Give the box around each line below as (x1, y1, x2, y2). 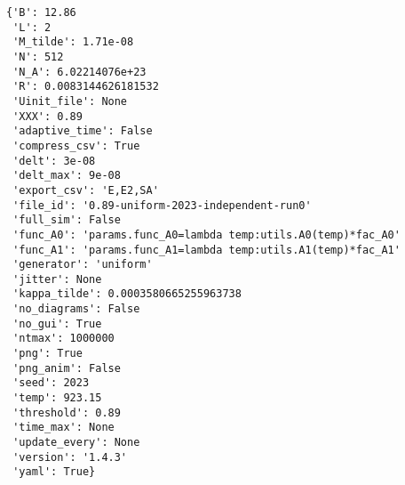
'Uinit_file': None (12, 94, 128, 108)
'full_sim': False (12, 214, 121, 227)
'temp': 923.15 (12, 392, 102, 405)
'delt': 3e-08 (12, 154, 96, 167)
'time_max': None (12, 421, 115, 434)
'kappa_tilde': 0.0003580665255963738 (12, 287, 242, 301)
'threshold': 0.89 (12, 406, 121, 419)
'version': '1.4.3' (12, 450, 128, 464)
